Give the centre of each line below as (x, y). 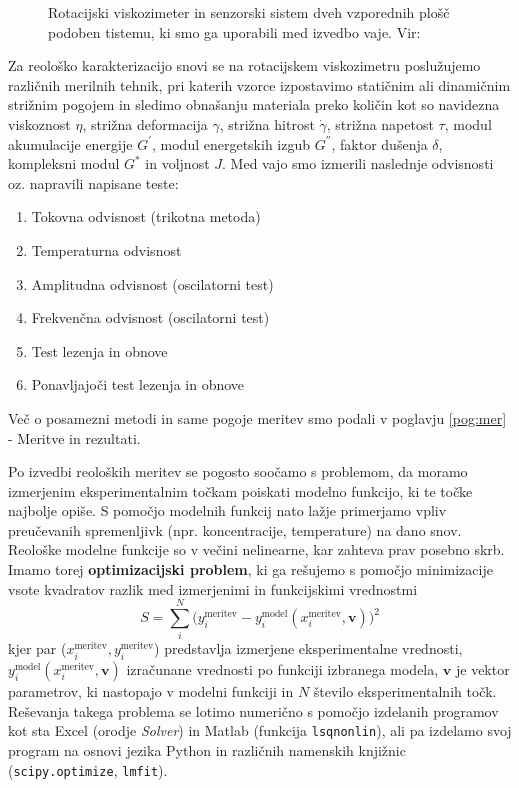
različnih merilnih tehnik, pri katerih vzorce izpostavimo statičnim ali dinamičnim (259, 84)
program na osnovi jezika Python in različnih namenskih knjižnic (207, 750)
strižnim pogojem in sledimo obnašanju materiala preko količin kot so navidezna (254, 104)
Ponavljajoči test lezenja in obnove (138, 384)
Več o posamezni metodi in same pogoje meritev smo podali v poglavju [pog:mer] (257, 417)
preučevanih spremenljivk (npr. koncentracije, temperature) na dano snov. (235, 529)
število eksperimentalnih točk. (405, 691)
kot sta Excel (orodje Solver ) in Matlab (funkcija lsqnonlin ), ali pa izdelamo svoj (260, 730)
